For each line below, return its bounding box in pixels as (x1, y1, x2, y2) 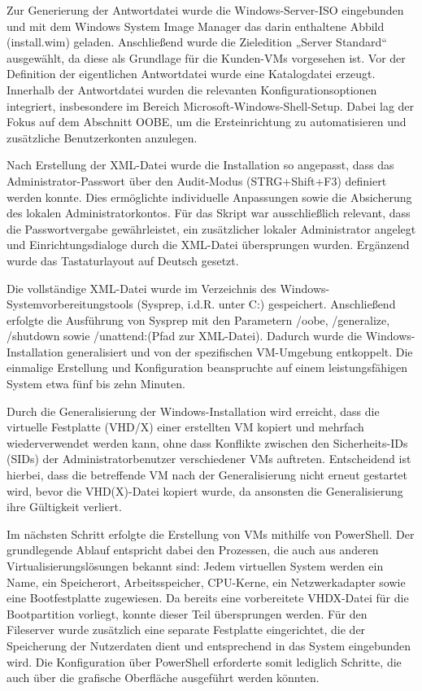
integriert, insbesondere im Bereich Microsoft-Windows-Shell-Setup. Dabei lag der (7, 97, 415, 114)
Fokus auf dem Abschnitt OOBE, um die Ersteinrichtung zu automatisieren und (7, 113, 407, 130)
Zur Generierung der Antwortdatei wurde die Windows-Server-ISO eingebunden (7, 2, 404, 18)
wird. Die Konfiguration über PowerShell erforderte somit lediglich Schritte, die (7, 653, 402, 670)
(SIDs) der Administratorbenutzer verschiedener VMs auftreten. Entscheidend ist (7, 450, 411, 467)
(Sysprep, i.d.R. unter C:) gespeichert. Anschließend (137, 295, 396, 313)
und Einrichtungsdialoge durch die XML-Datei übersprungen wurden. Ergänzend (7, 236, 410, 253)
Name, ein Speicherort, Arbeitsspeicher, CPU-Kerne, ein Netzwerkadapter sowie (7, 573, 406, 590)
